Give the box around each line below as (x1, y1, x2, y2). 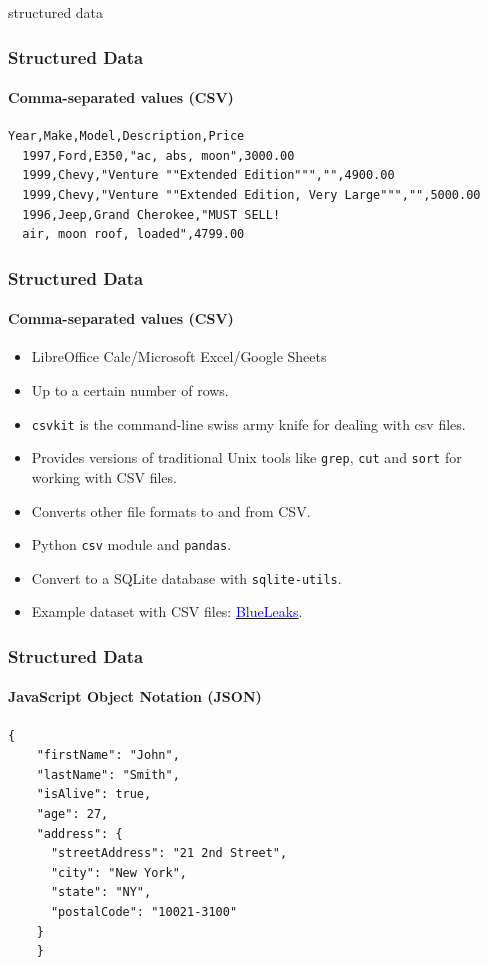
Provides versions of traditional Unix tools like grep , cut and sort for (31, 447, 462, 468)
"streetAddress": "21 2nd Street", (50, 846, 288, 861)
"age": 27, (36, 807, 109, 822)
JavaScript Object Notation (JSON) (8, 686, 262, 707)
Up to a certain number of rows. (31, 380, 229, 401)
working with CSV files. (31, 466, 177, 487)
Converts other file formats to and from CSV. (31, 500, 311, 521)
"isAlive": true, (36, 787, 152, 802)
